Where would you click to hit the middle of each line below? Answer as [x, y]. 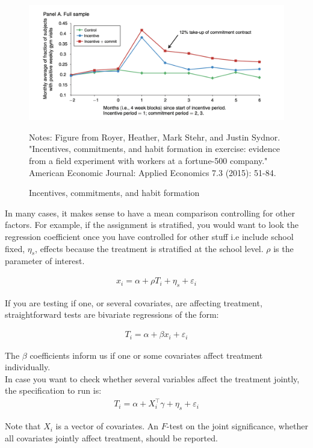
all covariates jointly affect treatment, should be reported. [111, 437]
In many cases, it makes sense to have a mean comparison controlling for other [150, 213]
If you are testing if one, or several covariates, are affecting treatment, [134, 302]
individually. [28, 367]
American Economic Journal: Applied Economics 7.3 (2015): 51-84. [153, 172]
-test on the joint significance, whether [237, 426]
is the [284, 248]
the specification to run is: [53, 390]
